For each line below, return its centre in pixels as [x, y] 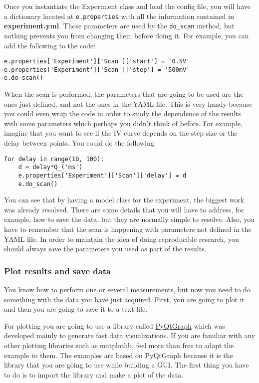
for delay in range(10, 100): [54, 159]
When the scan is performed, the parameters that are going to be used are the [124, 94]
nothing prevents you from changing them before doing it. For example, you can [127, 35]
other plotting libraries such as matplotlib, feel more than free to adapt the [119, 345]
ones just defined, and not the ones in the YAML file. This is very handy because [128, 103]
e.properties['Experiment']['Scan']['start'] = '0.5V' [97, 62]
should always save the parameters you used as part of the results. [105, 249]
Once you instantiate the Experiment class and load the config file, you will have [127, 6]
